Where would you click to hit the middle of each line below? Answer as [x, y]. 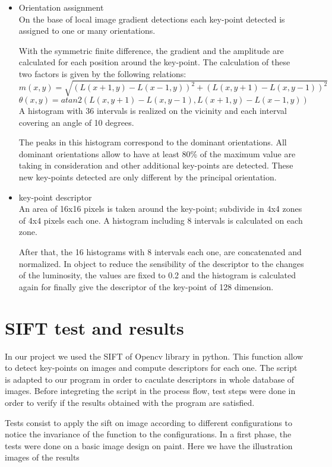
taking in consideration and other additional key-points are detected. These [156, 165]
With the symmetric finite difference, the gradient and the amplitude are [151, 50]
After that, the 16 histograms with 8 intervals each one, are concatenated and [160, 252]
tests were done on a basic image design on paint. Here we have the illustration [149, 445]
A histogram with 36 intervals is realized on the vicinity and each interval [153, 111]
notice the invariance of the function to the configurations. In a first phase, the [148, 434]
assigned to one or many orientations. [87, 31]
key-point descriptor [55, 197]
